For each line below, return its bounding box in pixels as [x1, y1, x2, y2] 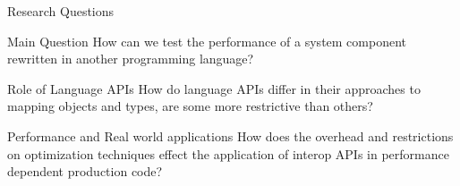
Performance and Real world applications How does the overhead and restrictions [7, 126, 454, 145]
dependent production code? [7, 162, 163, 181]
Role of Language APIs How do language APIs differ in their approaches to [7, 79, 421, 97]
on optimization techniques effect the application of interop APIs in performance [7, 144, 449, 163]
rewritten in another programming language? [7, 49, 254, 68]
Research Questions [7, 2, 115, 20]
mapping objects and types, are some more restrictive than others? [7, 97, 373, 115]
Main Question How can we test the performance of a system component [7, 31, 407, 50]
